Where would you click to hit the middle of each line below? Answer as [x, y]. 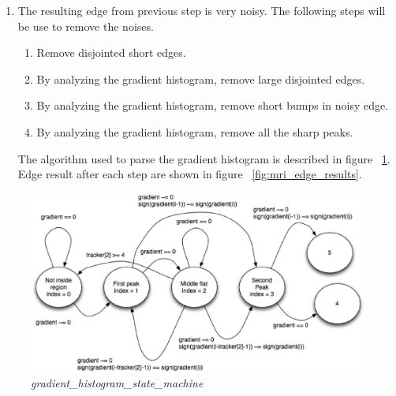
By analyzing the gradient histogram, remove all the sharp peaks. [195, 131]
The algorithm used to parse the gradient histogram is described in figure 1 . [204, 158]
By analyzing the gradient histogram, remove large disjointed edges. [201, 78]
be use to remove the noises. [86, 26]
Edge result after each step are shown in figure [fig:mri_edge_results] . [190, 174]
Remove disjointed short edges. [111, 52]
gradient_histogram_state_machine [117, 383]
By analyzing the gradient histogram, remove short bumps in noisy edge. [213, 105]
